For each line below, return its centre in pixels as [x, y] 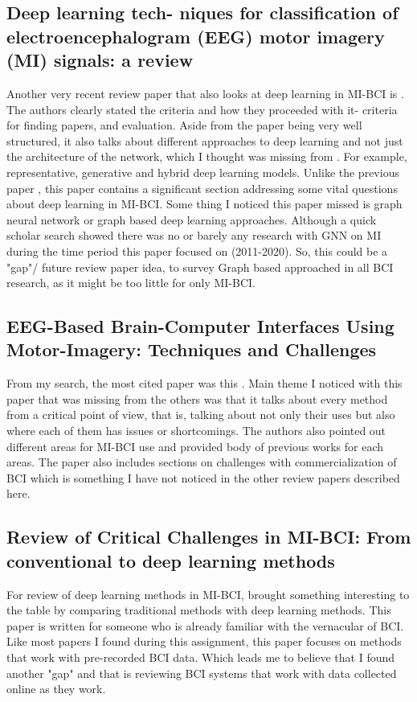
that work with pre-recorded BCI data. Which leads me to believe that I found [201, 657]
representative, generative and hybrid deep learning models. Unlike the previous [203, 172]
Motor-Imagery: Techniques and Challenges [192, 349]
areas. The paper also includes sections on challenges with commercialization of [202, 462]
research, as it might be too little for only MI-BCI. [131, 283]
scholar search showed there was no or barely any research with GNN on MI [194, 235]
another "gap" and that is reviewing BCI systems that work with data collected [202, 673]
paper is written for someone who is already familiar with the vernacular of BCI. [205, 625]
